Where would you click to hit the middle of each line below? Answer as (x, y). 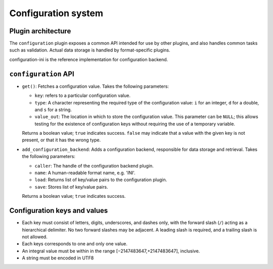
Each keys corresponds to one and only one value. (75, 244)
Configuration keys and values (59, 211)
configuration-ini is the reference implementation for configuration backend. (89, 59)
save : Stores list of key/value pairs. (71, 187)
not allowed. (35, 237)
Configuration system (56, 13)
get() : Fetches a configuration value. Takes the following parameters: (96, 86)
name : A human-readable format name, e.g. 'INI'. (85, 173)
